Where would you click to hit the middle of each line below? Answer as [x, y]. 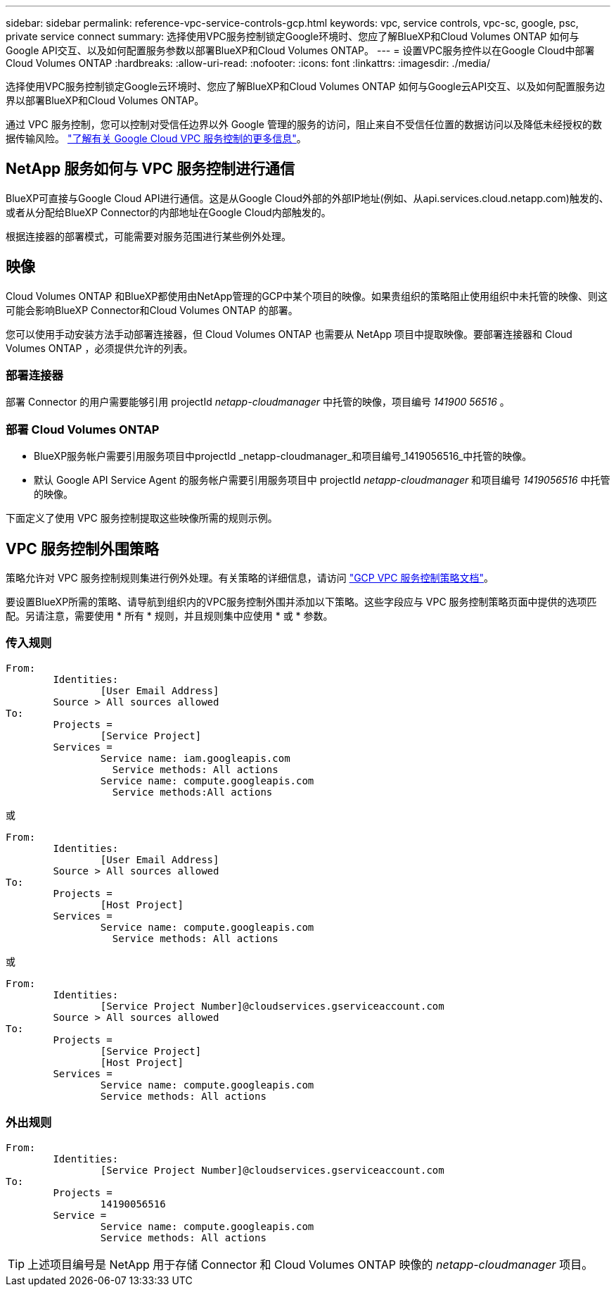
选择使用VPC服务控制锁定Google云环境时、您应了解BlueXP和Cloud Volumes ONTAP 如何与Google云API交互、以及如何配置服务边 [306, 86]
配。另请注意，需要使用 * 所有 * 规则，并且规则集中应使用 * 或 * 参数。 [169, 616]
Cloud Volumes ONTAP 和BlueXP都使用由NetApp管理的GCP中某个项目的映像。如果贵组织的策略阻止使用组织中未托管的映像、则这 [307, 296]
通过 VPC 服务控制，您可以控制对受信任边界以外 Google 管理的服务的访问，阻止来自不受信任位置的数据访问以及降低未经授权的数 [304, 124]
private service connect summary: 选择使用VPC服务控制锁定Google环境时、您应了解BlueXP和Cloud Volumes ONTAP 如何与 [293, 36]
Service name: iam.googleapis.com [195, 758]
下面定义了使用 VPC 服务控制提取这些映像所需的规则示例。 [142, 518]
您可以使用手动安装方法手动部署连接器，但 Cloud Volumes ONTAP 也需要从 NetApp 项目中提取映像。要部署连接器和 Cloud [289, 334]
